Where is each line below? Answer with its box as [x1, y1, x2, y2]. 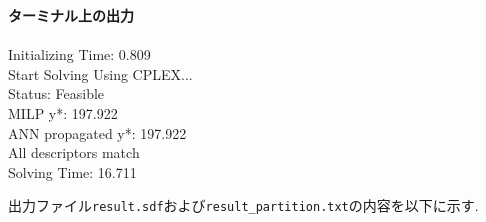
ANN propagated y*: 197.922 [8, 122, 187, 143]
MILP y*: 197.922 [8, 102, 118, 123]
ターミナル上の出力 [8, 5, 134, 25]
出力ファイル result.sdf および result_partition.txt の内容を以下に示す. [8, 195, 479, 216]
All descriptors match [8, 142, 140, 163]
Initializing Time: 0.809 [8, 44, 151, 65]
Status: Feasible [8, 83, 105, 104]
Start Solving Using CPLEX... [8, 63, 193, 84]
